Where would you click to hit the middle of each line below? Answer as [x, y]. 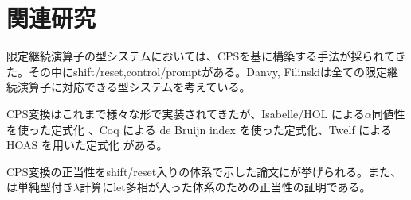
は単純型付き [40, 187]
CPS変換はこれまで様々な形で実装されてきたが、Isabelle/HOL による [186, 113]
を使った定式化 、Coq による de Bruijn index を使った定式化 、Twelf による [199, 129]
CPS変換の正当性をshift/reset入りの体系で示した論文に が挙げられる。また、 [204, 171]
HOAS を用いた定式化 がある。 [87, 145]
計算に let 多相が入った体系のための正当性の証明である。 [225, 187]
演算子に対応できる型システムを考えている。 [134, 87]
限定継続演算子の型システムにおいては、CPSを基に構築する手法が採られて [201, 56]
